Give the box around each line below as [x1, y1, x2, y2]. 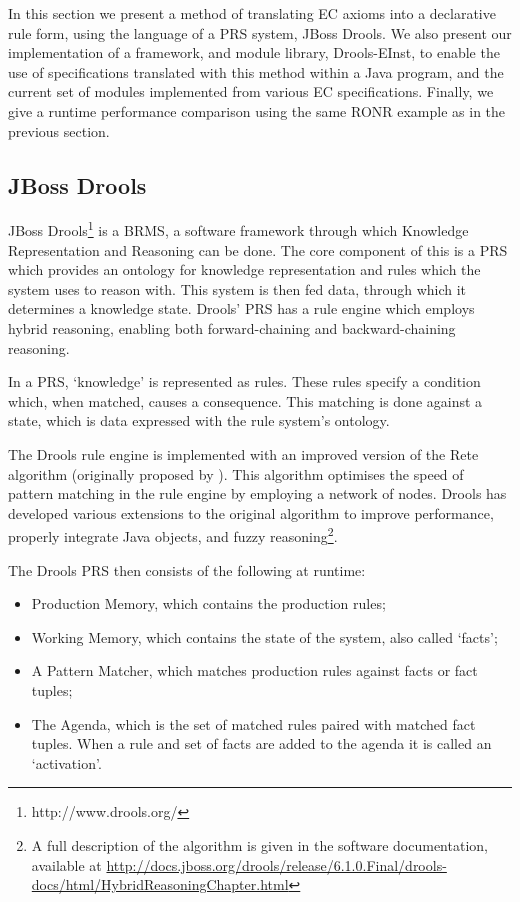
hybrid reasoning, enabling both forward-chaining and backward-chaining [8, 317, 456, 338]
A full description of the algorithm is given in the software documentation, [31, 834, 488, 855]
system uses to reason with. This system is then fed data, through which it [8, 278, 467, 299]
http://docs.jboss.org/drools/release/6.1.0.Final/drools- [106, 854, 447, 875]
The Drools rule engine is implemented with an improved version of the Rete [8, 443, 479, 464]
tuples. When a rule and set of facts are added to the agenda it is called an [31, 733, 492, 754]
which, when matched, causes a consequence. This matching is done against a [8, 390, 483, 411]
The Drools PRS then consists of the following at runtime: [8, 559, 366, 580]
